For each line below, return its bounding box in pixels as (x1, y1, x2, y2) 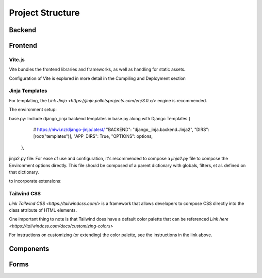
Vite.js (9, 56, 25, 63)
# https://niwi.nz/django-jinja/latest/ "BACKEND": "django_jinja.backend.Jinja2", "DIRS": (33, 127, 210, 132)
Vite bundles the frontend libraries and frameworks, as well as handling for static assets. (9, 66, 186, 73)
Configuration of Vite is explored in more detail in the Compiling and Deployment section (9, 75, 186, 81)
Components (9, 244, 49, 253)
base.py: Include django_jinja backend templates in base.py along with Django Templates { (9, 115, 191, 121)
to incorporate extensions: (9, 178, 62, 184)
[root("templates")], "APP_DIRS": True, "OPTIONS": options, (33, 133, 153, 139)
